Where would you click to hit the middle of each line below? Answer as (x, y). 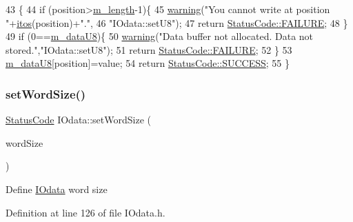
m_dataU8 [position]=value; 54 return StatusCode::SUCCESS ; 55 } (148, 63)
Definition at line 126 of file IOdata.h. (85, 212)
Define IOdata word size (57, 189)
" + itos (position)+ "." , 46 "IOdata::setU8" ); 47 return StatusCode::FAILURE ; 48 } (177, 22)
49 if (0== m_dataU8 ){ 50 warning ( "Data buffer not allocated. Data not (160, 36)
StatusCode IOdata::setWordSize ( (79, 120)
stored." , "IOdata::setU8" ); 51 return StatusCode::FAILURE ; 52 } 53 (149, 49)
